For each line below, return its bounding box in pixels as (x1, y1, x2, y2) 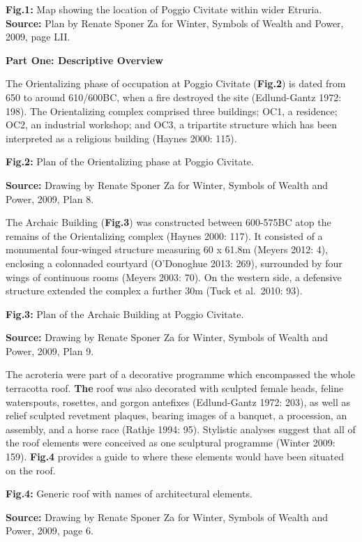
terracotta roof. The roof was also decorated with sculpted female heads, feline (6, 381, 344, 396)
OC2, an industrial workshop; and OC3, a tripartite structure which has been (6, 117, 338, 132)
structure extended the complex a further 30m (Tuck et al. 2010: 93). (6, 283, 303, 298)
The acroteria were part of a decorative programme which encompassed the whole (6, 367, 355, 382)
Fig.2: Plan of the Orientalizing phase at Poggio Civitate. (6, 154, 254, 169)
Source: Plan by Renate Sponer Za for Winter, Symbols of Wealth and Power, (6, 15, 344, 30)
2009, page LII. (6, 29, 70, 44)
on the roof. (6, 462, 56, 477)
